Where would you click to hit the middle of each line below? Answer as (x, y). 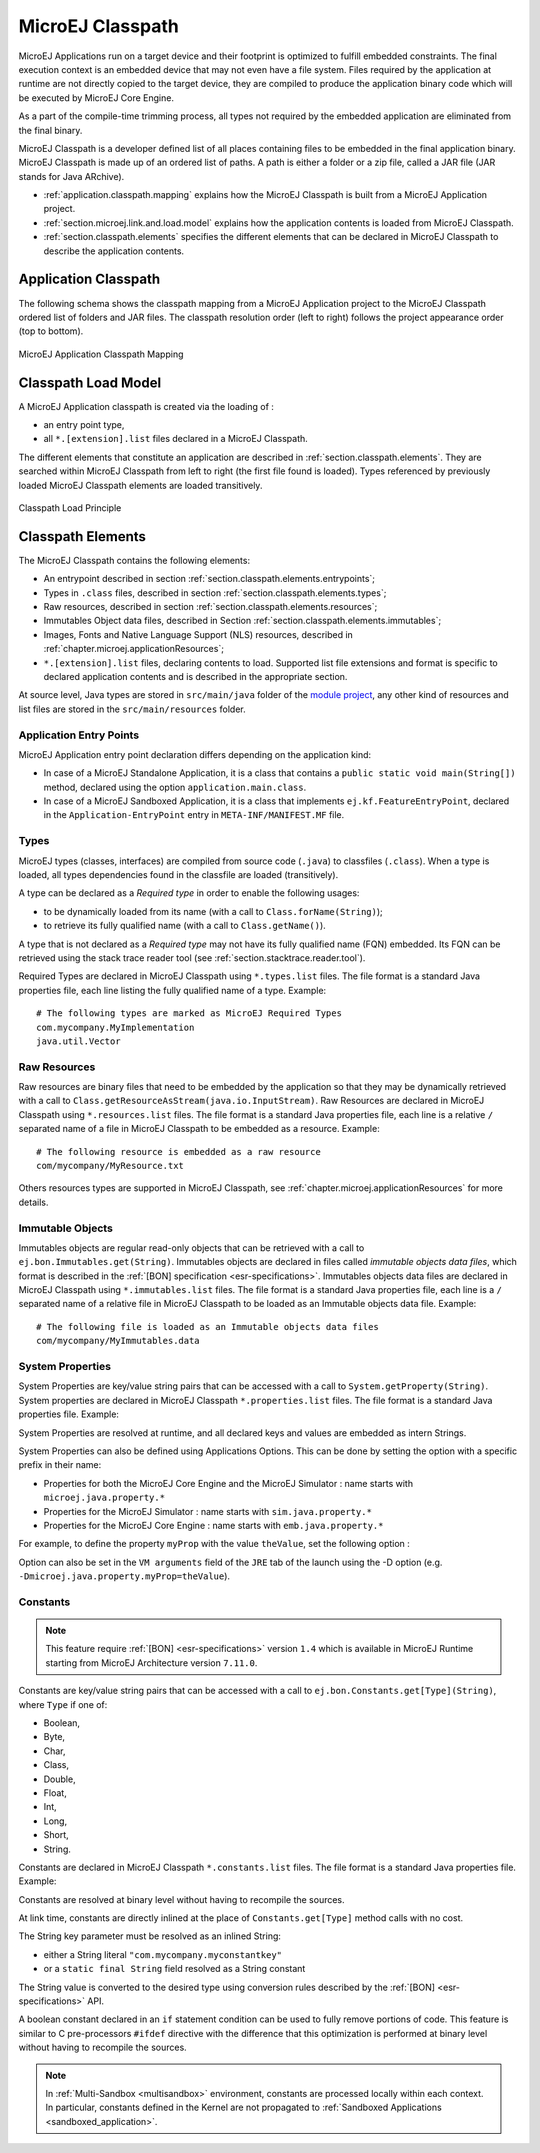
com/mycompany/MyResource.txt (110, 1165)
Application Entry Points (79, 735)
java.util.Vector (78, 1041)
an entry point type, (84, 424)
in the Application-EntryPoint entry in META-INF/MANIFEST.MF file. (194, 815)
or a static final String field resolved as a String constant (174, 1969)
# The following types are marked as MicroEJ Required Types (189, 1013)
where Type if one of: (63, 1704)
